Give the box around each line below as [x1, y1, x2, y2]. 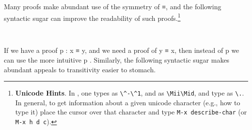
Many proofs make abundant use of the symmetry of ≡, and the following [4, 1, 221, 11]
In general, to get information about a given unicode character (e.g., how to [15, 97, 240, 107]
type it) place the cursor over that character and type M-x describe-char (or [15, 107, 247, 117]
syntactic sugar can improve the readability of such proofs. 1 [4, 11, 181, 23]
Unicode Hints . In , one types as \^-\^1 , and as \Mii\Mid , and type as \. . [15, 88, 244, 98]
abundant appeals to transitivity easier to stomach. [4, 64, 156, 74]
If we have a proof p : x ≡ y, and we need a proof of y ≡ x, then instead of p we [4, 45, 239, 55]
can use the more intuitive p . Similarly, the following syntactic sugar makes [4, 55, 230, 65]
